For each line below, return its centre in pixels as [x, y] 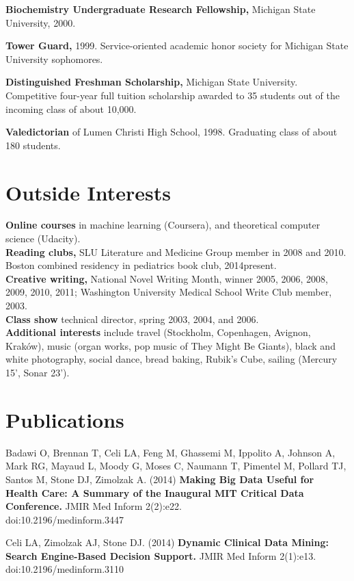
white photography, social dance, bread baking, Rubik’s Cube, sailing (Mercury [172, 359]
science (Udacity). [43, 238]
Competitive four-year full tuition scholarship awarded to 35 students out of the [173, 95]
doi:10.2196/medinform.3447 [65, 519]
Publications [65, 419]
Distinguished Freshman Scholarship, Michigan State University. [152, 82]
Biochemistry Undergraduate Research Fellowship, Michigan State [161, 9]
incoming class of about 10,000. [71, 108]
